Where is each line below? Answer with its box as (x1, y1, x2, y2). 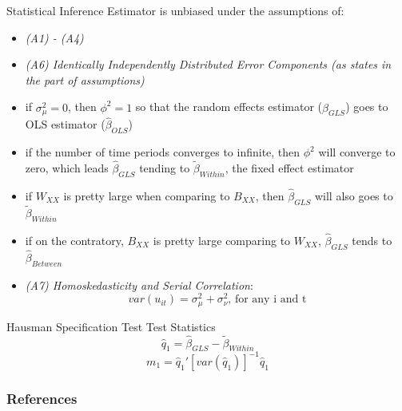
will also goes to (314, 187, 393, 204)
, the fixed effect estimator (225, 159, 354, 176)
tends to (352, 231, 392, 248)
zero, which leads (25, 159, 109, 176)
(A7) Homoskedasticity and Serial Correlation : (25, 276, 253, 293)
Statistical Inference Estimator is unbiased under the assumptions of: (6, 2, 344, 18)
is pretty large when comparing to (63, 187, 230, 204)
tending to (139, 159, 190, 176)
